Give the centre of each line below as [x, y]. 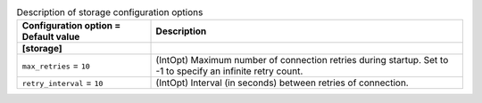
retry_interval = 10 [62, 83]
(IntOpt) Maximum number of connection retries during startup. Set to [302, 60]
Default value [51, 37]
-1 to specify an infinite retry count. [229, 71]
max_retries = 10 [56, 66]
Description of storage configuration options [110, 12]
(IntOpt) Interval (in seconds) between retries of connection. [283, 83]
